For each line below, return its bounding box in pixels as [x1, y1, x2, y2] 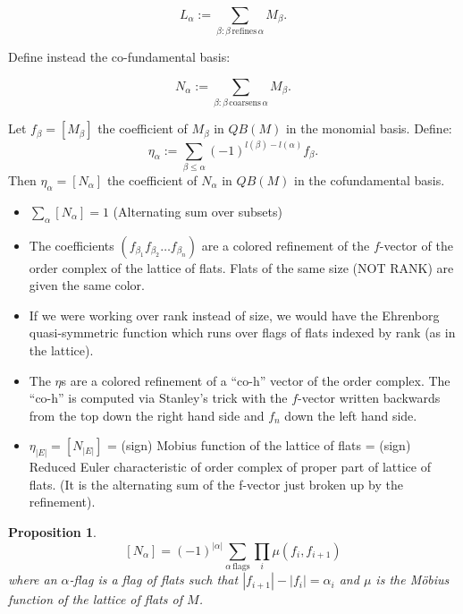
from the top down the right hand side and [29, 405, 265, 424]
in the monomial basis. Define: [285, 119, 452, 138]
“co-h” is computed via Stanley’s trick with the [29, 388, 288, 407]
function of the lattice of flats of [8, 590, 183, 609]
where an [8, 570, 57, 589]
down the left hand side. [284, 405, 417, 424]
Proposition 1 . [8, 523, 97, 541]
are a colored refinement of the [201, 235, 370, 254]
